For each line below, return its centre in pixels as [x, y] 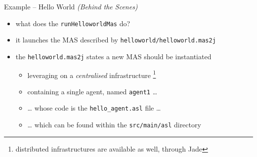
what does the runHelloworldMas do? [73, 23]
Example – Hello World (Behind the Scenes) [71, 6]
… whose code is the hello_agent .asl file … [94, 108]
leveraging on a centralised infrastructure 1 [92, 74]
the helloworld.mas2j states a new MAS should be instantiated [113, 56]
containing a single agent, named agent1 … [92, 91]
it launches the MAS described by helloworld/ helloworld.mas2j [116, 40]
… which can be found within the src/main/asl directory [114, 125]
